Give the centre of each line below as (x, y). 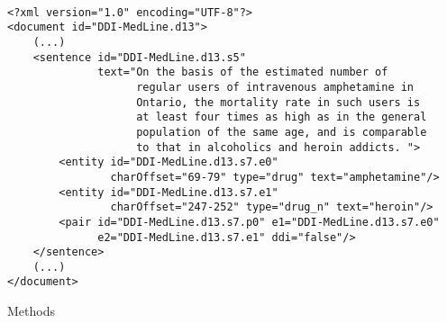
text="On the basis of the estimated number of (243, 72)
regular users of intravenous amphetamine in (275, 87)
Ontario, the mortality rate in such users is (278, 102)
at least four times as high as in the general (282, 117)
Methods (31, 311)
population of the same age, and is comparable (282, 132)
